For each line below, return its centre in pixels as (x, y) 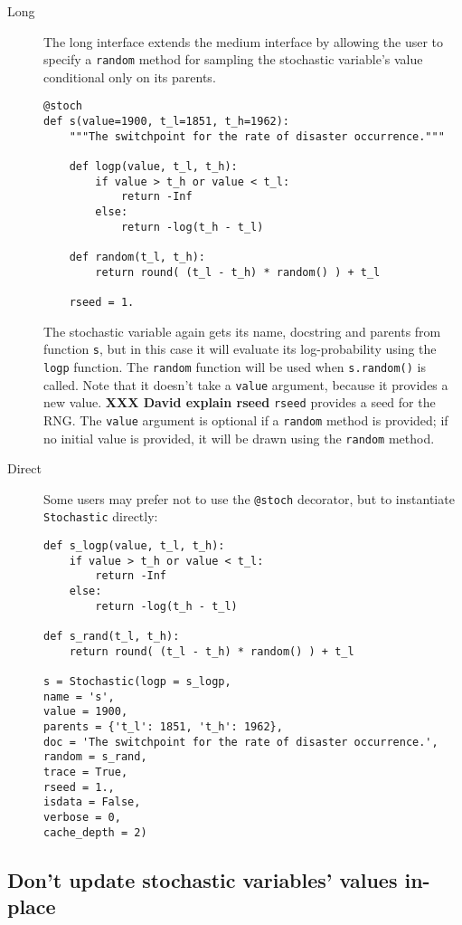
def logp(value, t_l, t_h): (153, 167)
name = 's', (79, 696)
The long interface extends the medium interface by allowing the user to (244, 41)
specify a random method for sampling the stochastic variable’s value (233, 59)
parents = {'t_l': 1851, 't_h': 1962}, (163, 726)
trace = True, (86, 772)
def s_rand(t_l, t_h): (112, 636)
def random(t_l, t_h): (137, 257)
